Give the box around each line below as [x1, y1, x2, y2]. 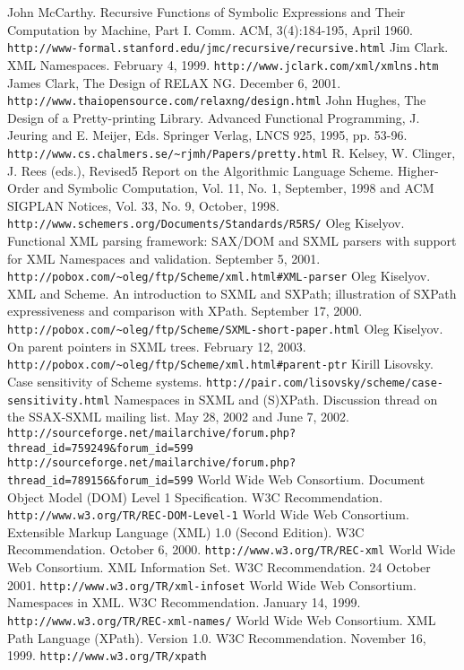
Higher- [398, 161, 439, 179]
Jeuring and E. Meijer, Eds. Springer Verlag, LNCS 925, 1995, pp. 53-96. [7, 126, 408, 144]
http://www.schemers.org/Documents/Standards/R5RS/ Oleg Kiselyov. [7, 213, 405, 232]
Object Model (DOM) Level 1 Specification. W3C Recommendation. [7, 487, 383, 506]
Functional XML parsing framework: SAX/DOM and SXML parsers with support [7, 231, 457, 250]
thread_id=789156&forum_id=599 [7, 474, 193, 487]
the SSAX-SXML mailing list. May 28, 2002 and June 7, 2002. [7, 407, 349, 426]
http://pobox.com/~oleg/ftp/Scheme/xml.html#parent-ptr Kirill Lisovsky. [7, 354, 434, 373]
